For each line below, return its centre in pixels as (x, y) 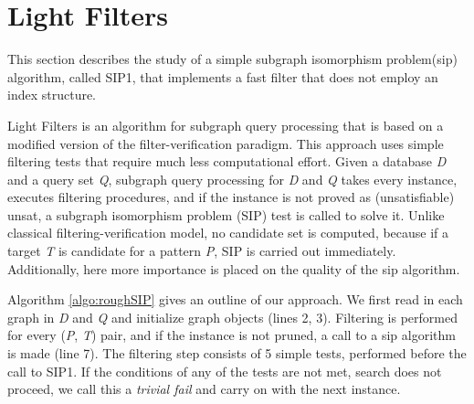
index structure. (52, 95)
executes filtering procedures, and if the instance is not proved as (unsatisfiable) (231, 197)
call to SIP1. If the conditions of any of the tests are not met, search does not (225, 371)
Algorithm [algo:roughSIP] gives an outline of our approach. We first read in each (235, 299)
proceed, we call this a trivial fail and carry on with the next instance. (204, 389)
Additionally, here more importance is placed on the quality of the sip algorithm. (234, 268)
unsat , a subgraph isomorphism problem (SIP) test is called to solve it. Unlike (226, 214)
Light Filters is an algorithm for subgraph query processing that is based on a (226, 125)
